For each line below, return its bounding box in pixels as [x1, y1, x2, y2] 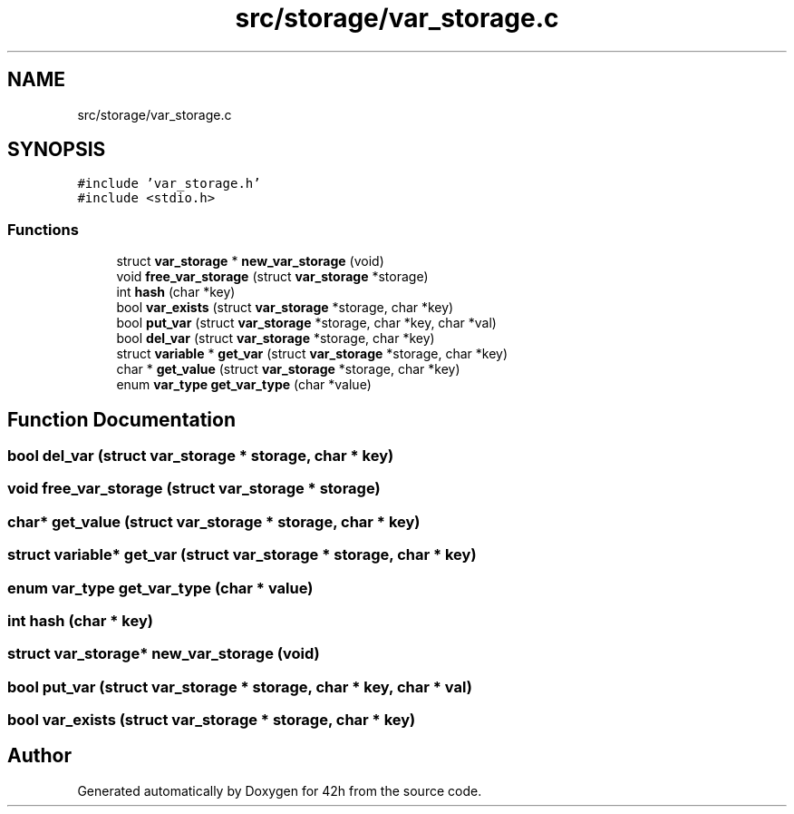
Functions [7, 220, 79, 239]
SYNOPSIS [7, 138, 106, 162]
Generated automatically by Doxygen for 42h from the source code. [77, 782, 482, 799]
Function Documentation [7, 407, 236, 431]
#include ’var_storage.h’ [77, 176, 261, 191]
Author [7, 744, 72, 768]
